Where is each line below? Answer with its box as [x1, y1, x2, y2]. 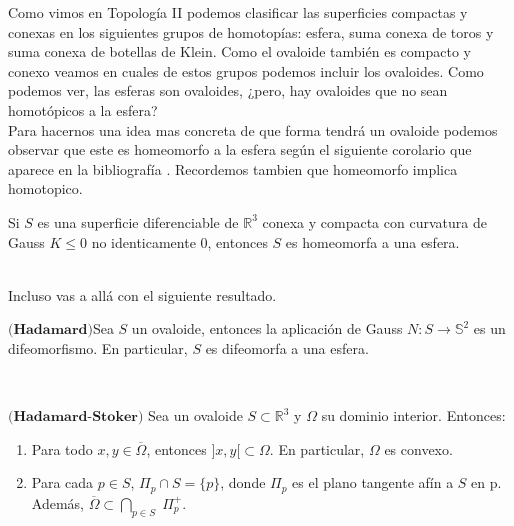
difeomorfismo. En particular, [8, 337, 188, 358]
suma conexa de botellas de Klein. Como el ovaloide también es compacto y [8, 41, 471, 62]
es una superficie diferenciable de [37, 211, 239, 232]
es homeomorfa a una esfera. [285, 231, 460, 252]
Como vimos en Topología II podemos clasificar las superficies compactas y [8, 2, 468, 22]
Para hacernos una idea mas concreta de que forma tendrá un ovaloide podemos [8, 119, 498, 140]
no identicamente [91, 231, 196, 252]
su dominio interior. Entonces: [321, 405, 506, 426]
